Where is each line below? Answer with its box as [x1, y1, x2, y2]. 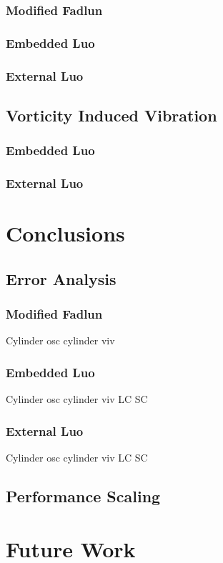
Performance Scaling [6, 484, 161, 507]
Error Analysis [6, 267, 117, 289]
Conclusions [6, 219, 125, 248]
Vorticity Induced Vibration [6, 104, 217, 126]
